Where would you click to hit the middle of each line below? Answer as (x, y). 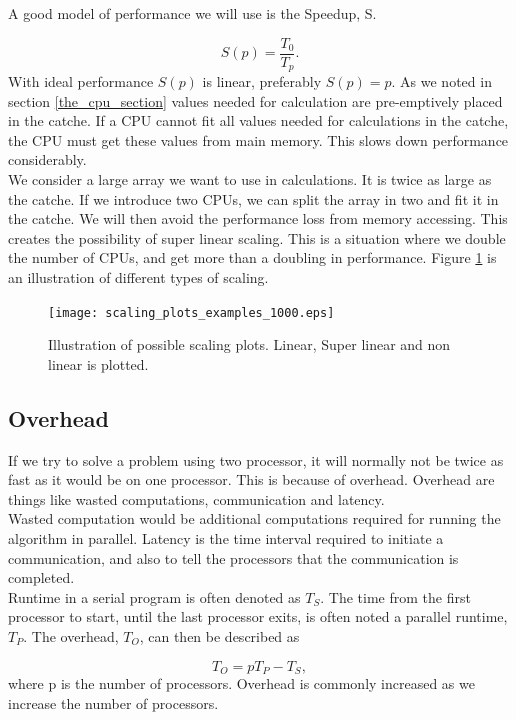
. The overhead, (71, 636)
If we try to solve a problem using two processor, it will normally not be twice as (256, 459)
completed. (41, 577)
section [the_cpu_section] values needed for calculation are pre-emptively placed (255, 100)
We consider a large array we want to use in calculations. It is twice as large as (250, 179)
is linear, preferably (262, 81)
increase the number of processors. (113, 702)
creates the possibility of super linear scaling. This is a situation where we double (257, 237)
